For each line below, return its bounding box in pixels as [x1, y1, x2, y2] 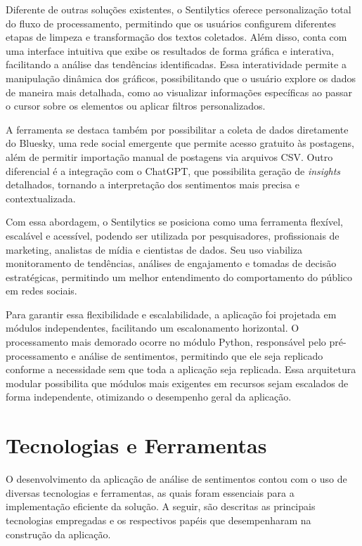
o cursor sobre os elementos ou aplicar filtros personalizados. [6, 98, 266, 113]
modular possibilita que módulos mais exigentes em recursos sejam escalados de [6, 375, 349, 390]
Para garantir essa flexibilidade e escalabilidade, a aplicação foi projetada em [6, 306, 337, 321]
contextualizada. [6, 190, 76, 205]
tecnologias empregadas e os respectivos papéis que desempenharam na [6, 512, 311, 527]
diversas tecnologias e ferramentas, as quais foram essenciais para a [6, 485, 295, 500]
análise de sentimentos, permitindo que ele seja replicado [79, 348, 323, 363]
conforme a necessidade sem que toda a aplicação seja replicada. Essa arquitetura [6, 362, 356, 377]
